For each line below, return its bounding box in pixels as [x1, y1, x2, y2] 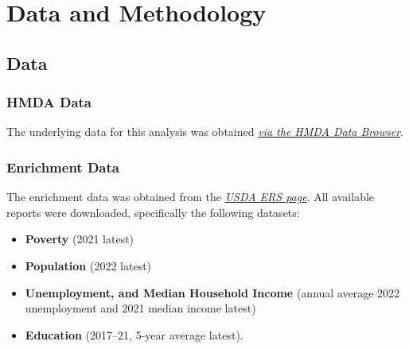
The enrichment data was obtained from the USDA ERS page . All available [6, 188, 375, 205]
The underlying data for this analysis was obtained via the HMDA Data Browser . [6, 123, 403, 140]
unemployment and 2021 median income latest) [25, 300, 256, 316]
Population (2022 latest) [25, 257, 152, 273]
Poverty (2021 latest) [25, 231, 134, 247]
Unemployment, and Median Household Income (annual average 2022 [25, 284, 400, 301]
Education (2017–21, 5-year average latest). [25, 326, 243, 343]
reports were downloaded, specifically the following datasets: [6, 204, 300, 220]
